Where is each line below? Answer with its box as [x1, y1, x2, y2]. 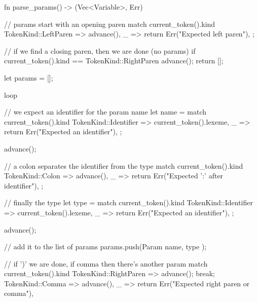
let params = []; [4, 72, 53, 83]
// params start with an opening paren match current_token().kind [4, 18, 215, 29]
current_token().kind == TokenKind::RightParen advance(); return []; [4, 55, 224, 66]
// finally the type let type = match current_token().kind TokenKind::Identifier [4, 197, 253, 208]
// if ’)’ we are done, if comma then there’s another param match [4, 258, 208, 269]
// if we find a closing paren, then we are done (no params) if [4, 45, 196, 56]
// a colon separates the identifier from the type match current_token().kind [4, 160, 243, 171]
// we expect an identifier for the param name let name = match [4, 106, 207, 117]
